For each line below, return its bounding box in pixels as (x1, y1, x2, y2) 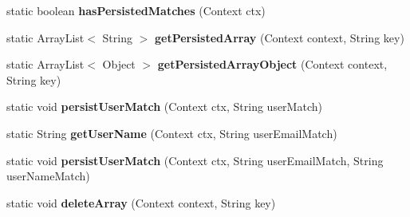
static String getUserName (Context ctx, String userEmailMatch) (6, 124, 337, 141)
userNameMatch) (6, 168, 90, 184)
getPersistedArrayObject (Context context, (157, 56, 388, 73)
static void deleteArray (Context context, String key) (6, 194, 276, 211)
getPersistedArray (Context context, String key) (154, 29, 404, 45)
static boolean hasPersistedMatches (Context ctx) (6, 2, 266, 18)
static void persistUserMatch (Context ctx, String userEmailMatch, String (6, 152, 384, 168)
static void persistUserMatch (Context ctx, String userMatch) (6, 98, 322, 115)
